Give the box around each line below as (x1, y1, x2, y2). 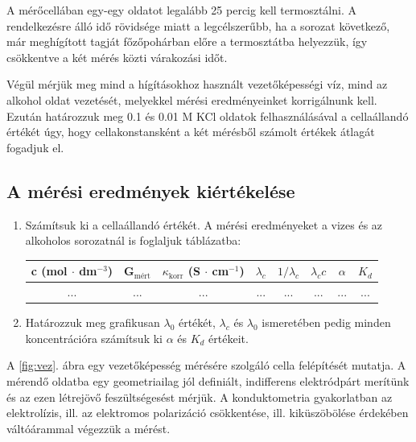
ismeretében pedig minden (262, 314, 391, 331)
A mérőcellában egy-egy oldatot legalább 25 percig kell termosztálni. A (6, 2, 356, 18)
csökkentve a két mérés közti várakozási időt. (6, 48, 228, 65)
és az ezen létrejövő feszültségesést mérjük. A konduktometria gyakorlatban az (6, 388, 393, 405)
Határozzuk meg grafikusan (25, 314, 160, 331)
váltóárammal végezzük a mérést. (6, 419, 171, 436)
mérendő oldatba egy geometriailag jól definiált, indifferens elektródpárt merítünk (6, 372, 410, 389)
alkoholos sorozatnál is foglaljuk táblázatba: (25, 232, 241, 249)
